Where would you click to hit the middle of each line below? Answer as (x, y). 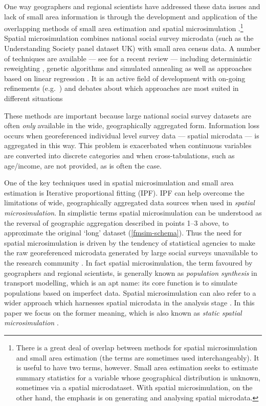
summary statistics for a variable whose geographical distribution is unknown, (138, 377)
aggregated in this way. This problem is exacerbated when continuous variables (128, 145)
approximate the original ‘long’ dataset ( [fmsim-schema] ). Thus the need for (123, 233)
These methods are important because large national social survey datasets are (128, 115)
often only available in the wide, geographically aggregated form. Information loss (132, 125)
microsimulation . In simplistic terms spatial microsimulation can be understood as (133, 212)
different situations (34, 98)
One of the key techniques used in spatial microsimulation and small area (119, 183)
